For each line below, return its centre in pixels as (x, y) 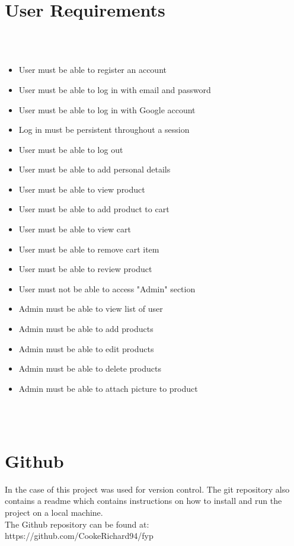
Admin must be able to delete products (90, 368)
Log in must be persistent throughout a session (104, 130)
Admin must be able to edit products (86, 348)
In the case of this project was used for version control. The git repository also (147, 489)
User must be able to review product (85, 269)
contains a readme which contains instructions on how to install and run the (143, 501)
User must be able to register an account (92, 70)
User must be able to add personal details (95, 169)
